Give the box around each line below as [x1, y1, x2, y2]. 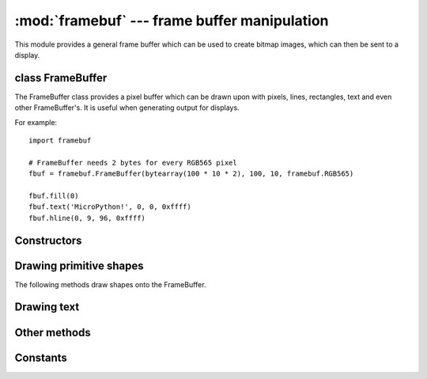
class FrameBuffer [14, 71, 108, 85]
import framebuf [28, 136, 92, 146]
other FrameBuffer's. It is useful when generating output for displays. [14, 103, 240, 112]
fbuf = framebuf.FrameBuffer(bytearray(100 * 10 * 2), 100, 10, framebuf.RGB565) [28, 169, 354, 178]
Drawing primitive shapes [14, 259, 144, 272]
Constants [14, 351, 67, 364]
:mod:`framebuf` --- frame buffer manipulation [14, 12, 329, 29]
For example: [14, 117, 58, 127]
